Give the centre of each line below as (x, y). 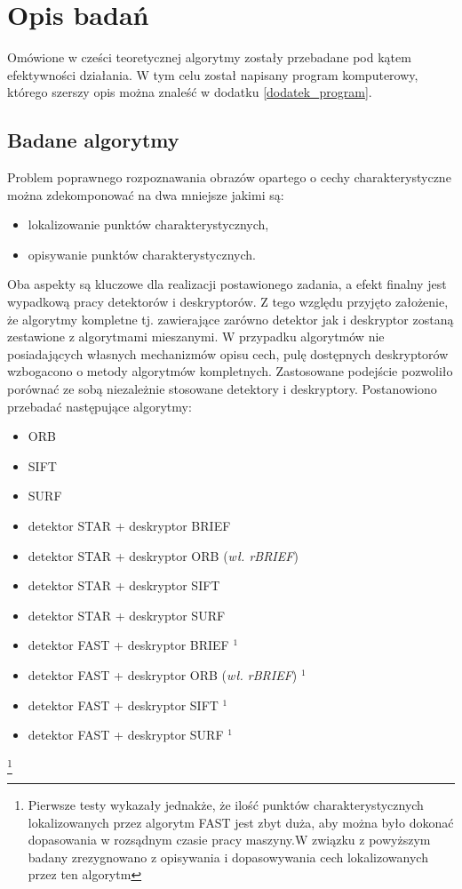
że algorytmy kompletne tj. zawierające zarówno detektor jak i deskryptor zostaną (231, 319)
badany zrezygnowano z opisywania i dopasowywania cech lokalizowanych (228, 857)
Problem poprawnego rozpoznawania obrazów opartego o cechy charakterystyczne (229, 177)
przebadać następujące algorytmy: (100, 406)
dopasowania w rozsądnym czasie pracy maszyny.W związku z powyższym (229, 840)
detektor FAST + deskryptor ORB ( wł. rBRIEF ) (163, 674)
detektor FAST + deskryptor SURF (126, 735)
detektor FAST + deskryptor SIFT (123, 705)
